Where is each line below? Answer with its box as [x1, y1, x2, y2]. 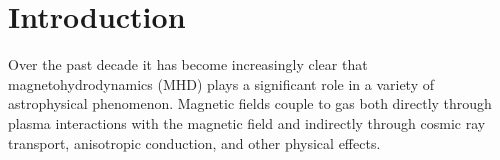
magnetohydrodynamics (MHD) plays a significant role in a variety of [8, 73, 435, 94]
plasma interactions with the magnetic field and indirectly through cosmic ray [8, 112, 486, 133]
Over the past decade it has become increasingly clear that [8, 54, 368, 75]
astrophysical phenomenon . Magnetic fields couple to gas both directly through [8, 93, 492, 114]
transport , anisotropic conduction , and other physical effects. [8, 132, 381, 153]
